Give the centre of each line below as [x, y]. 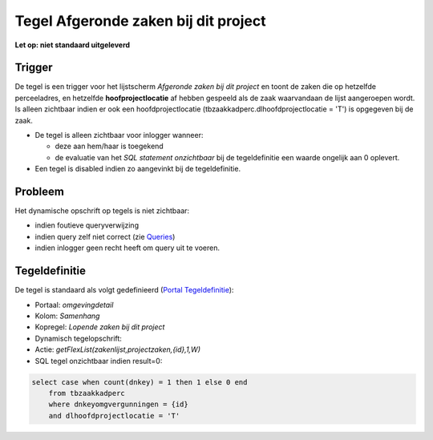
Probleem [39, 192]
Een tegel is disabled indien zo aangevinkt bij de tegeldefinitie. [138, 169]
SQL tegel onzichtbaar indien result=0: [99, 361]
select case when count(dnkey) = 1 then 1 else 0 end [140, 382]
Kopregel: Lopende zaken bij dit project [100, 327]
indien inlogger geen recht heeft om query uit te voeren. [127, 248]
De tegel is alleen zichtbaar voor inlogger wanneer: [119, 135]
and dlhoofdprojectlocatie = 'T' [114, 416]
